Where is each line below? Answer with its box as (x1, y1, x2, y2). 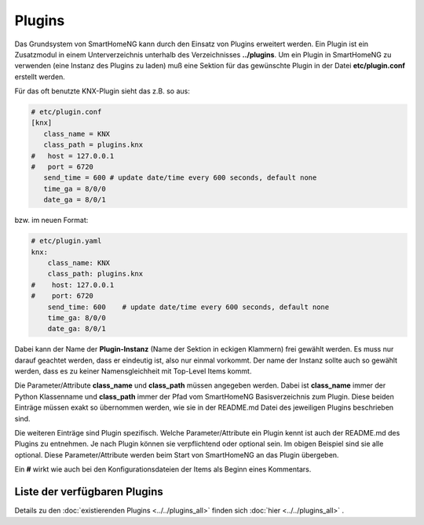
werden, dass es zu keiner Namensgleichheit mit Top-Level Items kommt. (14, 366, 252, 376)
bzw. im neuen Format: (14, 216, 89, 225)
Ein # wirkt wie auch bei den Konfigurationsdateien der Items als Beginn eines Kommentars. (14, 465, 312, 474)
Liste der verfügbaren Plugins (14, 485, 164, 498)
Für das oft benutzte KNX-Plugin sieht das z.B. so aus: (14, 86, 190, 96)
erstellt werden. (14, 71, 66, 82)
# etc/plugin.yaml (31, 236, 102, 246)
